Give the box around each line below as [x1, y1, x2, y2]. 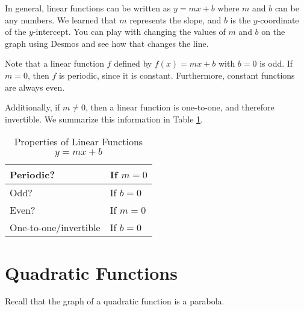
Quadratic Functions [5, 260, 178, 285]
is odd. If [259, 57, 293, 70]
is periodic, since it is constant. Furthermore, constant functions [58, 68, 295, 81]
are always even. [5, 80, 65, 93]
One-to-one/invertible [10, 220, 101, 235]
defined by [114, 57, 152, 70]
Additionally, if [5, 101, 60, 113]
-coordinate [257, 13, 299, 26]
